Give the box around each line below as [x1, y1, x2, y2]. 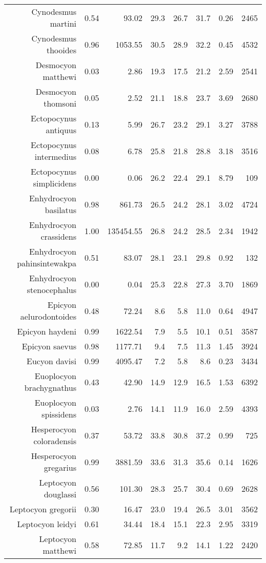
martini [50, 17, 77, 29]
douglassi [43, 488, 77, 500]
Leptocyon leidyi [17, 518, 77, 530]
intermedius [34, 151, 77, 162]
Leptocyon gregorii [9, 503, 77, 515]
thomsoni [43, 97, 77, 109]
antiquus [46, 124, 77, 136]
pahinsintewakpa [17, 257, 77, 269]
